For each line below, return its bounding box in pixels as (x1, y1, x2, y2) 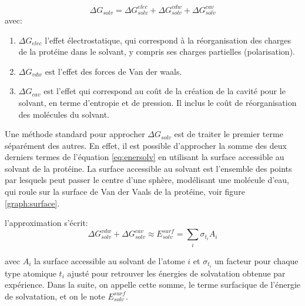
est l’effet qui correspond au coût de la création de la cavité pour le (43, 85, 286, 97)
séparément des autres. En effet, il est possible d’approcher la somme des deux (5, 139, 287, 151)
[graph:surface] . (5, 197, 60, 209)
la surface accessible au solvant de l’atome (34, 254, 185, 267)
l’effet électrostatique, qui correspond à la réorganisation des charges (45, 34, 291, 46)
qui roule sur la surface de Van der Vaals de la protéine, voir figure (5, 185, 245, 198)
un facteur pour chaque (214, 254, 299, 267)
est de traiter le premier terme (174, 128, 283, 140)
